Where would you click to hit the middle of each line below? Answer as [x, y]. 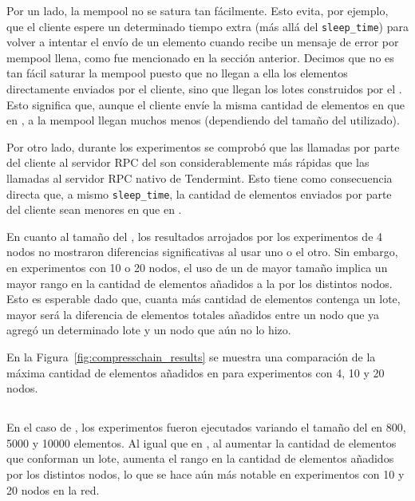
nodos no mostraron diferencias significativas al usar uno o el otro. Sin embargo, [202, 252]
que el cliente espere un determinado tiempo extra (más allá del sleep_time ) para [207, 26]
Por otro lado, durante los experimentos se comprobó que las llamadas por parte [203, 146]
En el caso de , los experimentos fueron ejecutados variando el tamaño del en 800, [206, 427]
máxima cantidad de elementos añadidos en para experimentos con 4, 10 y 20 [196, 372]
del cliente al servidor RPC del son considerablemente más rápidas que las [188, 162]
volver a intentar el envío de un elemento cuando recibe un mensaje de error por [203, 42]
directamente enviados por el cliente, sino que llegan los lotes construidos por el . [204, 89]
